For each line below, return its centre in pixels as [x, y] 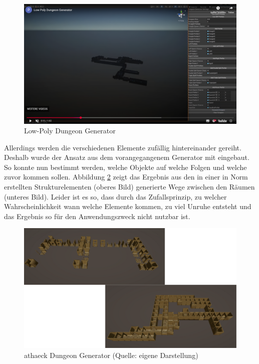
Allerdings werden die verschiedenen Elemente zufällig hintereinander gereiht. [123, 147]
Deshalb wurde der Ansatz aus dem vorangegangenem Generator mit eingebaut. [127, 157]
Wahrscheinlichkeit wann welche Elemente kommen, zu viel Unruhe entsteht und [128, 206]
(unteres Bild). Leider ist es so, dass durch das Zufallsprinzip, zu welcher [115, 196]
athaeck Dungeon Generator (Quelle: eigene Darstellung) [111, 355]
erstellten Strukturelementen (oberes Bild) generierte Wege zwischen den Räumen [129, 187]
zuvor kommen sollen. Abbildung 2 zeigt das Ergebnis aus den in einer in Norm [126, 177]
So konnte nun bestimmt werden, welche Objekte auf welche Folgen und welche [125, 167]
